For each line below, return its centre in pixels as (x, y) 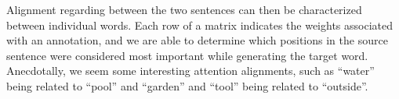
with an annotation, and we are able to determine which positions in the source (197, 40)
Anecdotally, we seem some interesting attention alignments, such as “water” (190, 71)
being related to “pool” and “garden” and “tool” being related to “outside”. (187, 85)
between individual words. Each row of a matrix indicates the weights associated (200, 25)
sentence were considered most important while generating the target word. (187, 55)
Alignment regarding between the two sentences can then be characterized (184, 9)
